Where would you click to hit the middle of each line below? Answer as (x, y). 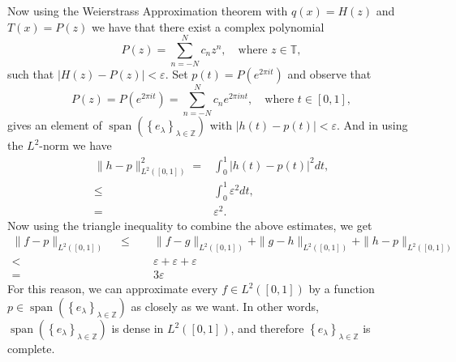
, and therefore (267, 328)
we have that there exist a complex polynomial (208, 26)
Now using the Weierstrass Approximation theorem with (148, 11)
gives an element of (55, 125)
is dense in (138, 328)
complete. (31, 348)
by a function (342, 289)
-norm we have (75, 145)
